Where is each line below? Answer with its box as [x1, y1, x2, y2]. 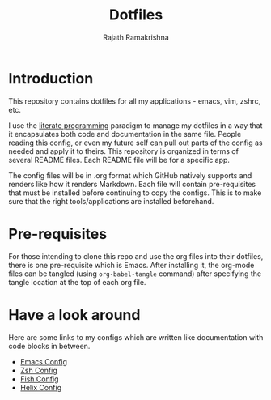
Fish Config [19, 374, 59, 384]
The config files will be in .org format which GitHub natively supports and [8, 170, 252, 180]
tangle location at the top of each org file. [8, 277, 146, 287]
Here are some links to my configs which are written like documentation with [8, 332, 264, 342]
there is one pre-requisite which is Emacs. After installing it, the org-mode [8, 260, 255, 270]
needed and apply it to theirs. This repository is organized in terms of [8, 146, 239, 155]
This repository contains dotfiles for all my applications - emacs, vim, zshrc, [8, 96, 261, 106]
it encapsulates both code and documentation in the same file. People [8, 129, 242, 138]
